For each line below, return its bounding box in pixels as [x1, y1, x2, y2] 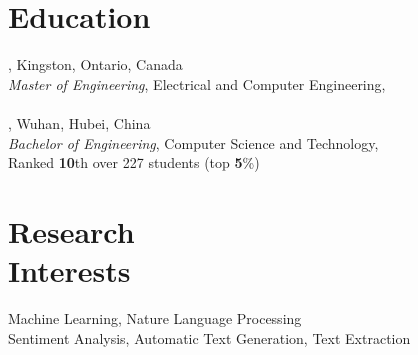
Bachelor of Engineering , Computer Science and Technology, [8, 132, 379, 153]
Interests [8, 250, 131, 291]
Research [8, 210, 135, 251]
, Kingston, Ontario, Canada [8, 54, 183, 75]
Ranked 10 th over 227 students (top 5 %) [8, 152, 260, 173]
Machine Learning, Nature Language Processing [8, 308, 302, 328]
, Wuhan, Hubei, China [8, 112, 151, 133]
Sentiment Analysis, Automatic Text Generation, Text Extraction [8, 327, 411, 348]
